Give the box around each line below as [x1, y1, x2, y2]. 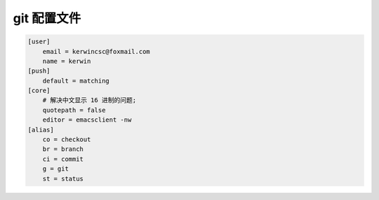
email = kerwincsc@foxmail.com [42, 48, 150, 55]
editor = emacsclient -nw [42, 116, 132, 124]
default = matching [42, 77, 110, 85]
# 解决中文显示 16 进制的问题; [42, 97, 137, 104]
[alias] [27, 126, 54, 134]
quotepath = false [42, 106, 106, 114]
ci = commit [42, 155, 84, 163]
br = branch [42, 145, 84, 153]
